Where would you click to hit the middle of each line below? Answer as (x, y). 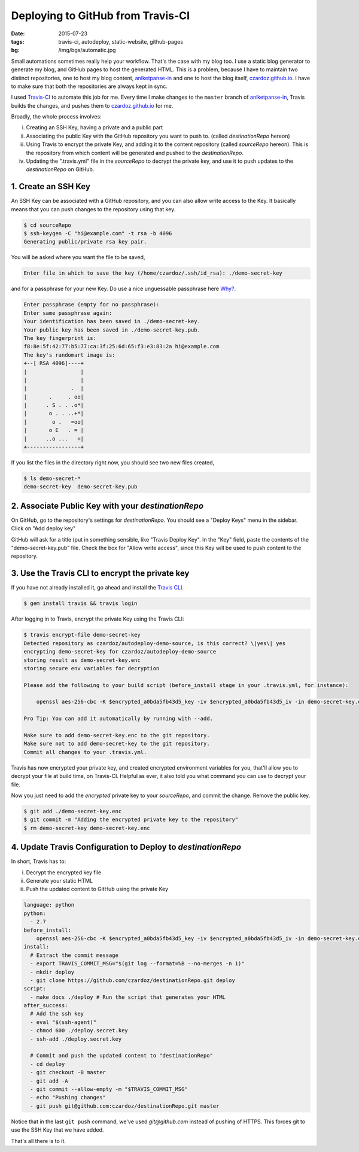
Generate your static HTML (60, 881)
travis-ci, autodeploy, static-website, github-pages (121, 41)
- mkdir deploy (52, 972)
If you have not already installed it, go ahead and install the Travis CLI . (98, 588)
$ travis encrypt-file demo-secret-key (82, 635)
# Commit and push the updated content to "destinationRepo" (122, 1056)
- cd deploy (48, 1064)
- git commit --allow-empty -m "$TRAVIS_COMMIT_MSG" (109, 1089)
